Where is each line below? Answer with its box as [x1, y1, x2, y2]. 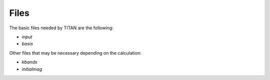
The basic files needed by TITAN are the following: [9, 25, 113, 31]
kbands [21, 59, 37, 65]
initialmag [21, 66, 42, 72]
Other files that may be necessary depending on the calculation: [9, 50, 142, 56]
